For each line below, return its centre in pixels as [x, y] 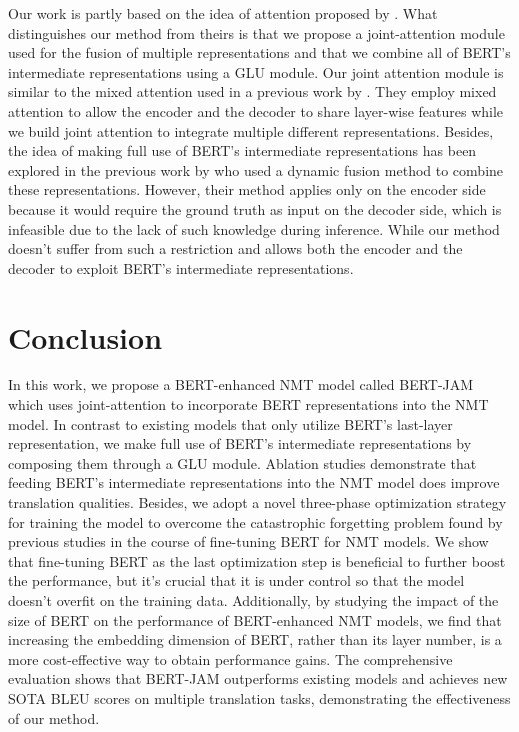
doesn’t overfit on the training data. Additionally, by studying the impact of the [253, 599]
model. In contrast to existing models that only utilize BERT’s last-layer [230, 423]
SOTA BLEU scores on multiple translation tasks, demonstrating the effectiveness [259, 697]
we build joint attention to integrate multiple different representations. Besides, [251, 130]
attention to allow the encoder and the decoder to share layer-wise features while [256, 110]
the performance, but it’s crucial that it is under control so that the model [236, 580]
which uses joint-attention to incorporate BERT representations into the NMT [248, 404]
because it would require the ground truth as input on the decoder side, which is [255, 208]
